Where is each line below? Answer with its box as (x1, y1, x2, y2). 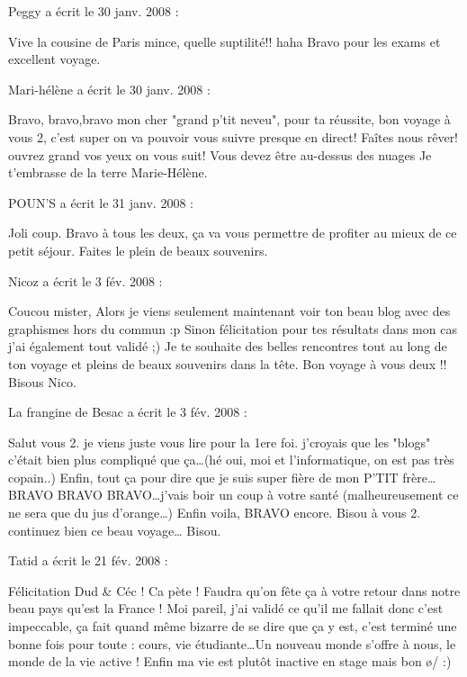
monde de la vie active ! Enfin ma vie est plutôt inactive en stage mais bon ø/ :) (8, 652, 452, 671)
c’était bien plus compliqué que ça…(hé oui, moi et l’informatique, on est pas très (8, 450, 454, 469)
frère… (402, 467, 436, 486)
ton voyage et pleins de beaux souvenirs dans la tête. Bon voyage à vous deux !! (8, 354, 447, 373)
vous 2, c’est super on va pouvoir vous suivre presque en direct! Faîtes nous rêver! (8, 127, 459, 146)
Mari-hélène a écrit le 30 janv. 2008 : (8, 79, 211, 98)
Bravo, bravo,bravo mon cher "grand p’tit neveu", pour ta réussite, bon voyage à (8, 110, 451, 129)
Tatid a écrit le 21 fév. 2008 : (8, 551, 168, 570)
